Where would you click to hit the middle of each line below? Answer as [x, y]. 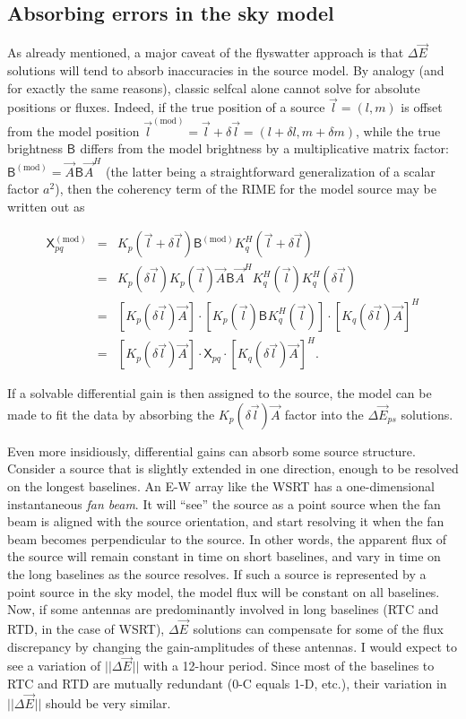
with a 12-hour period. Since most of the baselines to [289, 666]
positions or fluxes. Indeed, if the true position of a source [166, 107]
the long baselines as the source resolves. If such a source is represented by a [217, 573]
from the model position [73, 130]
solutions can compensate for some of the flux [318, 628]
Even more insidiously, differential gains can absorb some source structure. [211, 450]
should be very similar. [108, 702]
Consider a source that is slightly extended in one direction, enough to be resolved [233, 468]
